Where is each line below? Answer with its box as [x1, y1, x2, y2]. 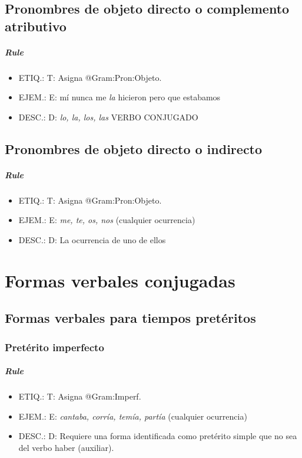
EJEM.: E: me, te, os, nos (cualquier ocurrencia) [18, 214, 195, 226]
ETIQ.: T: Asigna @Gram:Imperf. [18, 390, 141, 403]
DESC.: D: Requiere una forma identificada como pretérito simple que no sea [18, 430, 297, 442]
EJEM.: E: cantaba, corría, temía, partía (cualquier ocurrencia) [18, 410, 247, 422]
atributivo [5, 17, 67, 35]
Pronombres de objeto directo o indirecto [5, 139, 263, 158]
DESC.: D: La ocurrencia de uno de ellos [18, 234, 166, 246]
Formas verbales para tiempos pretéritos [5, 309, 256, 327]
